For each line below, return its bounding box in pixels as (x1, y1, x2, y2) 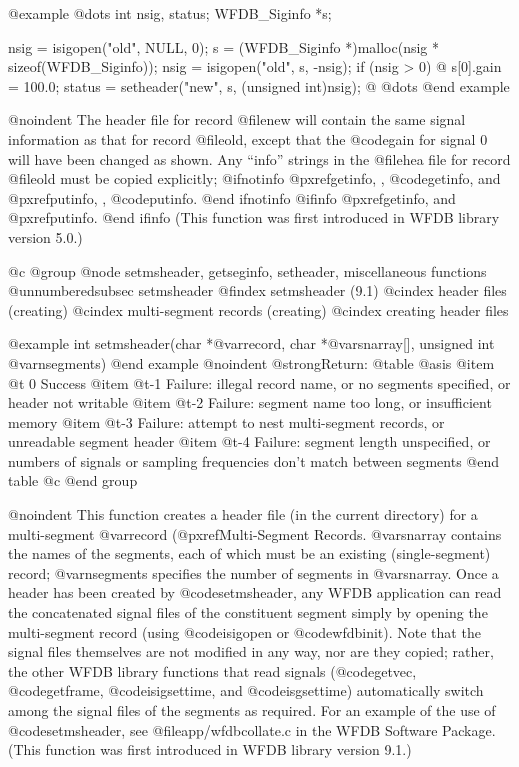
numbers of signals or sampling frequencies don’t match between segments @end (8, 450, 500, 471)
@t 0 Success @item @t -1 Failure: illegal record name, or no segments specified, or (8, 372, 511, 393)
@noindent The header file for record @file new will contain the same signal (8, 109, 466, 130)
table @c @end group (8, 470, 138, 491)
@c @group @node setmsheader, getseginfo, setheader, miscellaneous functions (8, 260, 487, 281)
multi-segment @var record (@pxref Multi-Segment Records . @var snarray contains (8, 523, 502, 544)
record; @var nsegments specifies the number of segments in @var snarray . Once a (8, 562, 499, 583)
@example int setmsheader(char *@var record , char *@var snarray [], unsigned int (8, 333, 495, 354)
